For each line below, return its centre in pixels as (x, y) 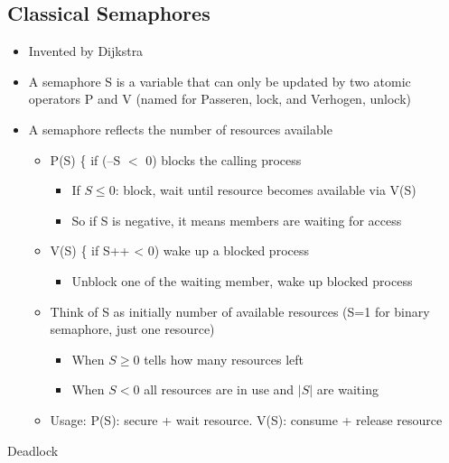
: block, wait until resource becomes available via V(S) (266, 190)
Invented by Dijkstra (86, 51)
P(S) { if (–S (85, 159)
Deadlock (33, 450)
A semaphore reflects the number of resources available (180, 129)
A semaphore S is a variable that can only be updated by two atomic (220, 81)
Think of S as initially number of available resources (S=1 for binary (240, 311)
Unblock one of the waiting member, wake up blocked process (242, 280)
